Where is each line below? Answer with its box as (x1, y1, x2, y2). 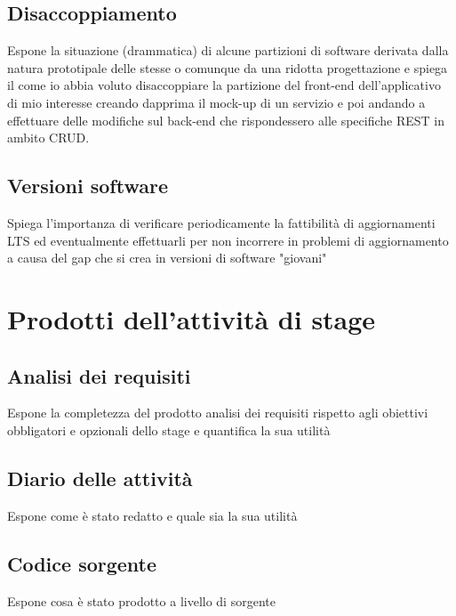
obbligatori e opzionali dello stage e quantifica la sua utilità (7, 420, 331, 439)
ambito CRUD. (7, 128, 90, 147)
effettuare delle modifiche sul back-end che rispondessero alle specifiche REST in (7, 110, 445, 129)
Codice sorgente (7, 549, 157, 577)
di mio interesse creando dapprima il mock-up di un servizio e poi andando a (7, 93, 426, 111)
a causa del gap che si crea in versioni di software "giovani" (7, 248, 327, 267)
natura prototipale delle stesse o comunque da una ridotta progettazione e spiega (7, 58, 448, 77)
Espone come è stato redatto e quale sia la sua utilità (7, 506, 298, 524)
